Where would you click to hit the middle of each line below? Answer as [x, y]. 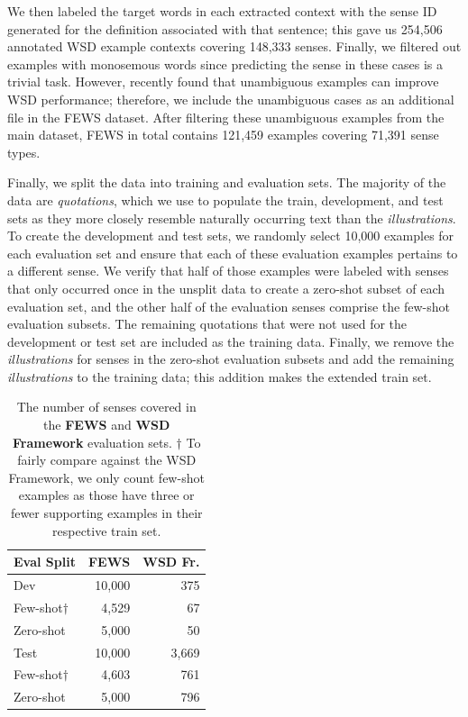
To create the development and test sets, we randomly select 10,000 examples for [231, 236]
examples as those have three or [106, 495]
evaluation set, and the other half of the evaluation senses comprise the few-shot [229, 306]
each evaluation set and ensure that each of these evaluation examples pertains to [233, 253]
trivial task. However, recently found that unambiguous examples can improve [223, 82]
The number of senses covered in [106, 407]
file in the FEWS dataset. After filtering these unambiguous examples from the [226, 117]
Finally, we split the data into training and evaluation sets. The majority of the [227, 182]
